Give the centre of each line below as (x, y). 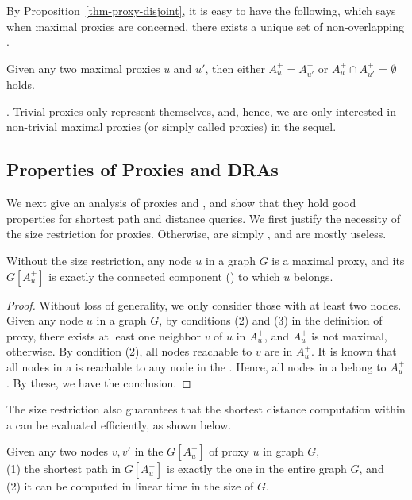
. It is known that (354, 351)
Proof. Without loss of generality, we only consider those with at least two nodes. (204, 304)
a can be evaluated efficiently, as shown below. (119, 424)
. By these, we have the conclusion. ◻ (99, 382)
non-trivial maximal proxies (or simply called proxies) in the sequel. (171, 127)
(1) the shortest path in (64, 469)
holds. (21, 85)
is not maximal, (349, 335)
